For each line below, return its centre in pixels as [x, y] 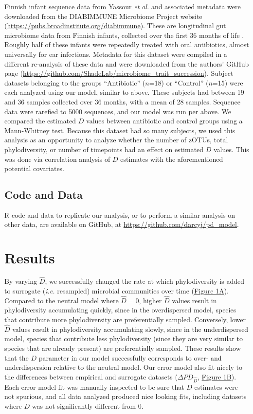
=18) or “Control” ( [179, 82]
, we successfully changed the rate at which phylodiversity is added [145, 281]
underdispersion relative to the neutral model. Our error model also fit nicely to [124, 367]
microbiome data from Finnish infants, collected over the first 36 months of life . [124, 35]
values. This [231, 149]
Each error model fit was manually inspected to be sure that [94, 387]
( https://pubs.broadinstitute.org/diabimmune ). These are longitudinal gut [115, 26]
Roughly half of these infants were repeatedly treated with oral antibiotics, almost [127, 44]
